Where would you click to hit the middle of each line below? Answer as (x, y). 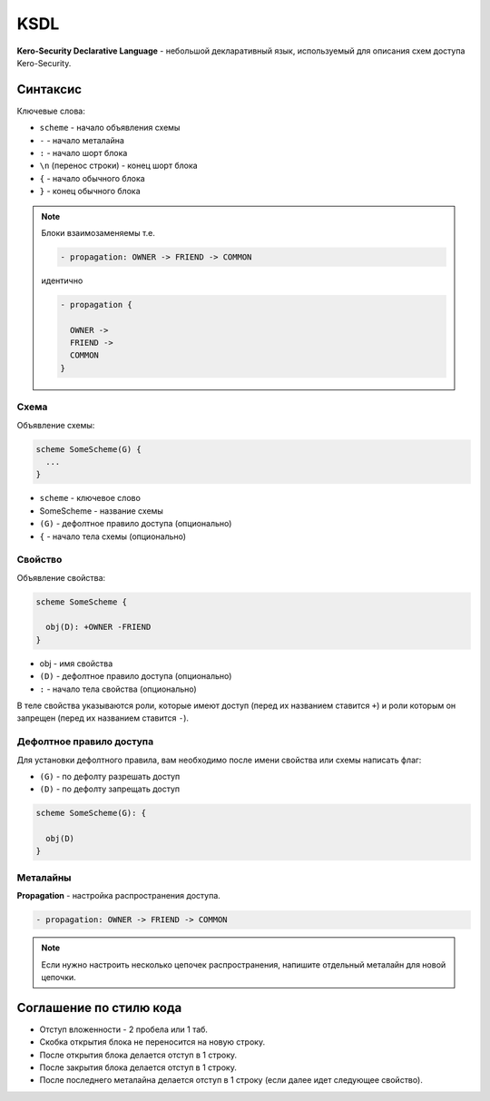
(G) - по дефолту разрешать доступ (110, 776)
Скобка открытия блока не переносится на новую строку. (152, 1042)
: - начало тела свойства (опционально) (118, 689)
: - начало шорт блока (83, 153)
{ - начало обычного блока (92, 178)
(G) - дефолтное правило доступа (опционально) (136, 524)
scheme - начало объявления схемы (110, 128)
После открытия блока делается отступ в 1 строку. (138, 1055)
